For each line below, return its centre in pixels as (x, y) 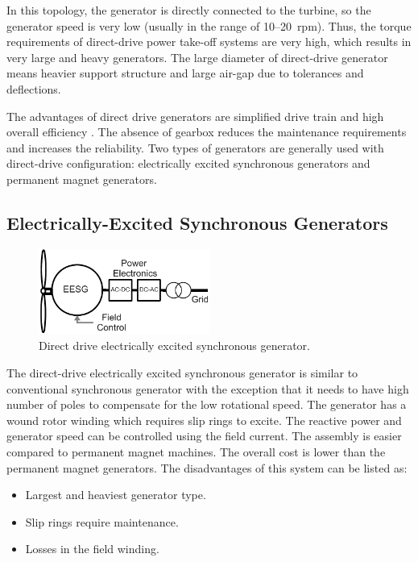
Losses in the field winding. (92, 549)
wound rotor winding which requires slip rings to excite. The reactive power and (204, 420)
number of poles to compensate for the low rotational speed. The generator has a (207, 404)
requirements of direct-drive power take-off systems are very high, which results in (209, 42)
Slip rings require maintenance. (102, 521)
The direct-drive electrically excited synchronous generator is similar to (182, 373)
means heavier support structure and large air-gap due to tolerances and (185, 73)
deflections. (34, 88)
